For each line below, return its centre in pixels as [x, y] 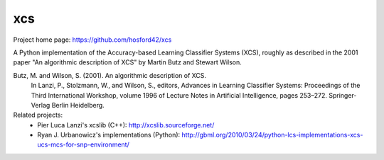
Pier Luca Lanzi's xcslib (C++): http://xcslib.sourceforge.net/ [126, 125]
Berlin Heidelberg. [78, 105]
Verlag [41, 105]
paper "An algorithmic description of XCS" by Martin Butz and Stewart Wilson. [127, 62]
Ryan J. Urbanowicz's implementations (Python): [109, 135]
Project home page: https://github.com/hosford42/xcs [92, 40]
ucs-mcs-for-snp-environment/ [83, 144]
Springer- [342, 95]
